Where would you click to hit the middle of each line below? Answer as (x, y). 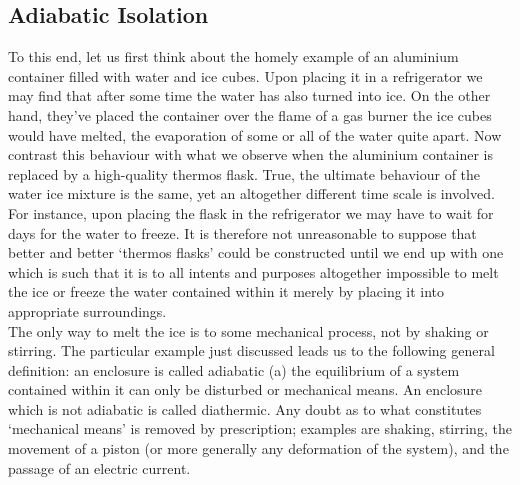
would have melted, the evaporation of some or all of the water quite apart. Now (255, 134)
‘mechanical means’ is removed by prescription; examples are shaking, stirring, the (260, 428)
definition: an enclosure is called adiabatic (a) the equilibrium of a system (234, 369)
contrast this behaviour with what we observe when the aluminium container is (251, 154)
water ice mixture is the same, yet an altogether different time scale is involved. (251, 193)
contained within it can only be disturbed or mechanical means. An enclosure (245, 389)
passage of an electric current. (99, 467)
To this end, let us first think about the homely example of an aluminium (233, 56)
